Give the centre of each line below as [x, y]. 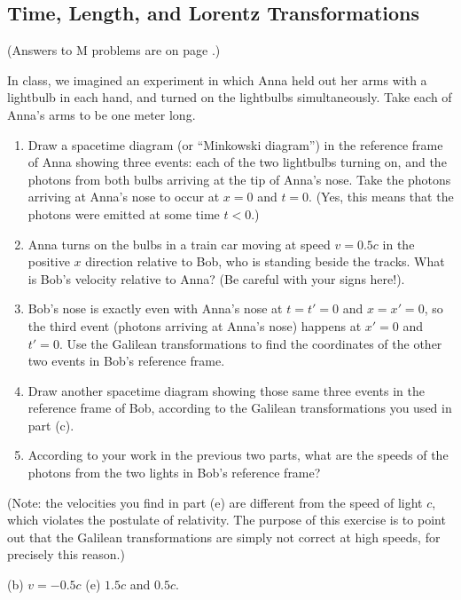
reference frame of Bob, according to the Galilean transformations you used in [240, 408]
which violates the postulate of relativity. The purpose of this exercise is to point [227, 520]
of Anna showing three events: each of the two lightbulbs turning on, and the [237, 162]
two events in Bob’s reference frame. [126, 361]
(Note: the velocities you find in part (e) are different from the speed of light [215, 502]
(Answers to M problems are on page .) [114, 50]
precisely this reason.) [66, 554]
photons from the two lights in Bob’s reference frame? [174, 473]
